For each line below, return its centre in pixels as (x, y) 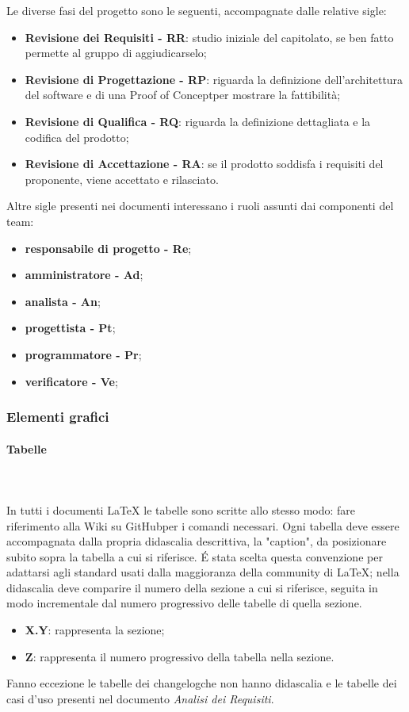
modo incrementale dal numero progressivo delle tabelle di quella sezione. (184, 603)
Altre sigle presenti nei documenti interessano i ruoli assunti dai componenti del (200, 206)
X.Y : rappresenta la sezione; (95, 630)
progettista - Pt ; (70, 328)
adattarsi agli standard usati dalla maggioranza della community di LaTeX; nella (203, 572)
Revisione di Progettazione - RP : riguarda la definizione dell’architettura (214, 79)
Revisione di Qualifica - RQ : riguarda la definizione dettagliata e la (198, 121)
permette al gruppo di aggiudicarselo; (116, 53)
